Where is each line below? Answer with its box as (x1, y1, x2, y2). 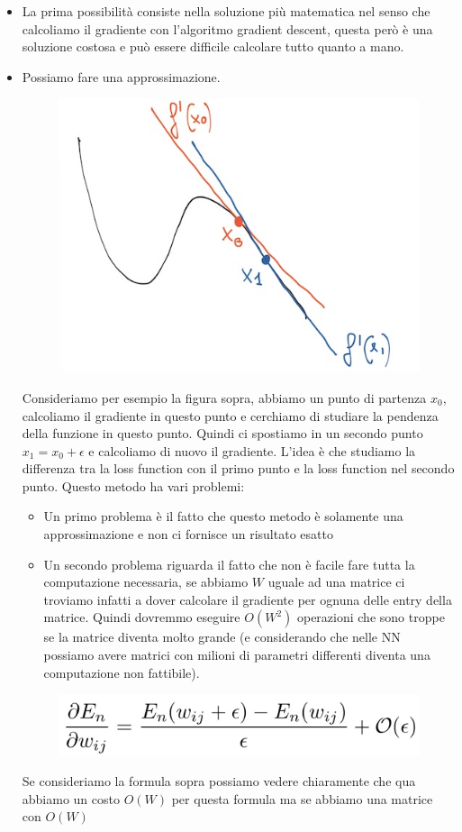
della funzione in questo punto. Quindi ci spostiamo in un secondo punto (22, 424, 423, 443)
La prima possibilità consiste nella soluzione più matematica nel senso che (22, 2, 430, 20)
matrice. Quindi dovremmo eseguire (43, 608, 240, 626)
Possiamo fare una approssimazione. (22, 67, 221, 86)
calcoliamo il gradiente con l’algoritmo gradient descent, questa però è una (22, 19, 433, 38)
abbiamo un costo (22, 789, 120, 808)
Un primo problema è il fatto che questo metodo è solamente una (43, 507, 403, 526)
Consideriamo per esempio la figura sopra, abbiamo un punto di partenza (22, 388, 427, 407)
